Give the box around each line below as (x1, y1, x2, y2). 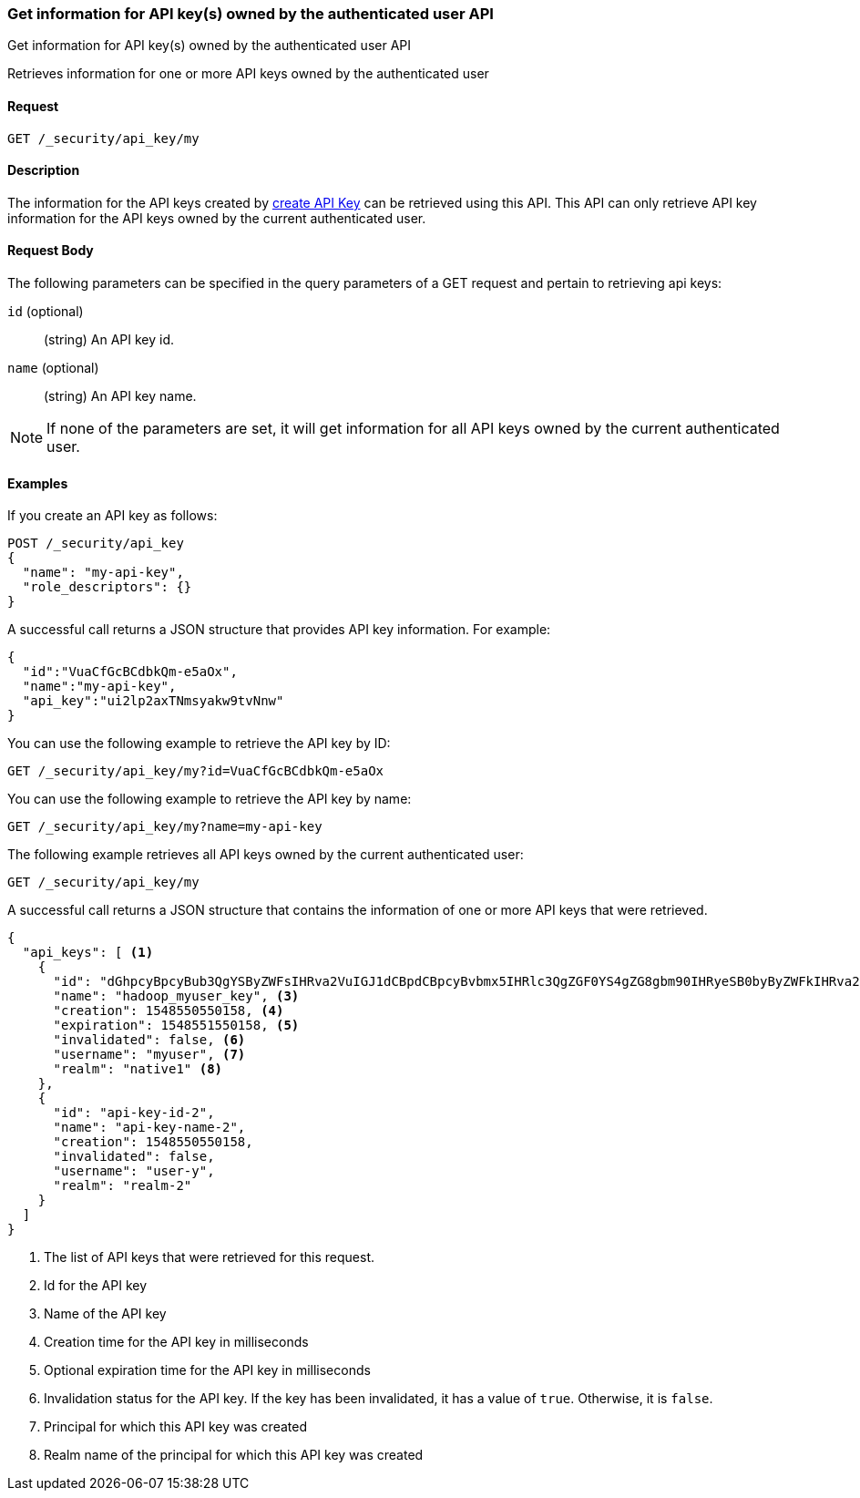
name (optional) (7, 360, 99, 376)
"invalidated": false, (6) (53, 1032, 246, 1048)
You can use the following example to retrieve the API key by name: (7, 791, 412, 807)
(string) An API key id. (44, 332, 175, 348)
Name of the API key (44, 1306, 167, 1322)
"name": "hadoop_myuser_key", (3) (53, 989, 300, 1004)
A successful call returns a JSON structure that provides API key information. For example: (7, 621, 551, 638)
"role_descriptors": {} (22, 580, 192, 595)
